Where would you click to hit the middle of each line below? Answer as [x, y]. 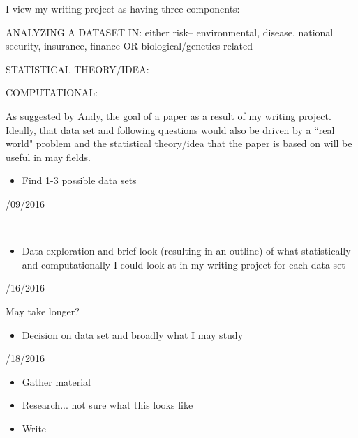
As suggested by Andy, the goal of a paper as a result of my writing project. [169, 115]
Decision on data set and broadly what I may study [133, 334]
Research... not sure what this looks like [107, 405]
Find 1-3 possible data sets [79, 180]
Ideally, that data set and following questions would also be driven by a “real [170, 129]
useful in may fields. [48, 157]
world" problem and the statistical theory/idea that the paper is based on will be [179, 143]
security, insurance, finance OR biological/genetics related [129, 46]
